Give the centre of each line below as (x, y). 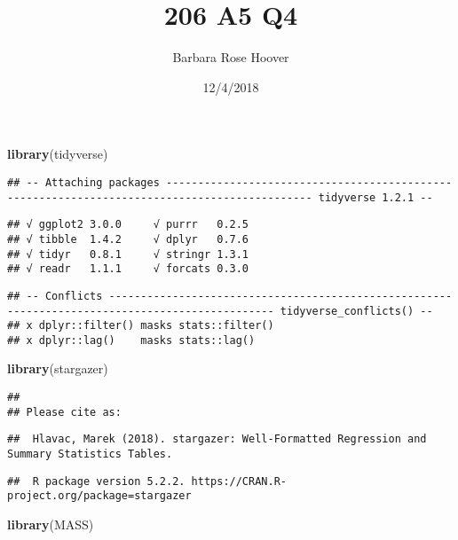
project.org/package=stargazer (99, 496)
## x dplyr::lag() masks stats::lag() (131, 340)
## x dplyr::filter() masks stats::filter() (141, 326)
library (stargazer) (58, 368)
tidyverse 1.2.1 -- (375, 197)
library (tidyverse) (58, 154)
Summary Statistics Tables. (90, 454)
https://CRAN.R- (239, 481)
